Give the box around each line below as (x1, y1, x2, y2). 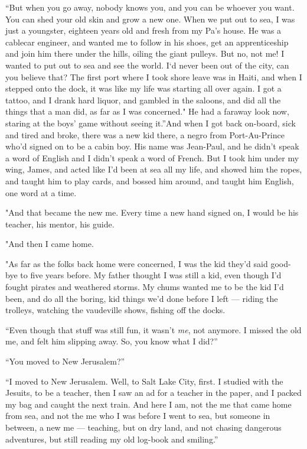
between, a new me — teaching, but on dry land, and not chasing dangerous (5, 421, 282, 433)
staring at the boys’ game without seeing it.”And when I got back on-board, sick (5, 116, 296, 129)
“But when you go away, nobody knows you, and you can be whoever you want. (5, 1, 295, 13)
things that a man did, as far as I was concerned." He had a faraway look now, (5, 105, 289, 118)
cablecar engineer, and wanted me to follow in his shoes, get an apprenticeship (5, 35, 289, 48)
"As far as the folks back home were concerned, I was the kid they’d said (5, 257, 268, 269)
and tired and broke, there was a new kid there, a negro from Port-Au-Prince (5, 128, 285, 141)
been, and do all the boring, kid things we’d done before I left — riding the (5, 292, 278, 304)
